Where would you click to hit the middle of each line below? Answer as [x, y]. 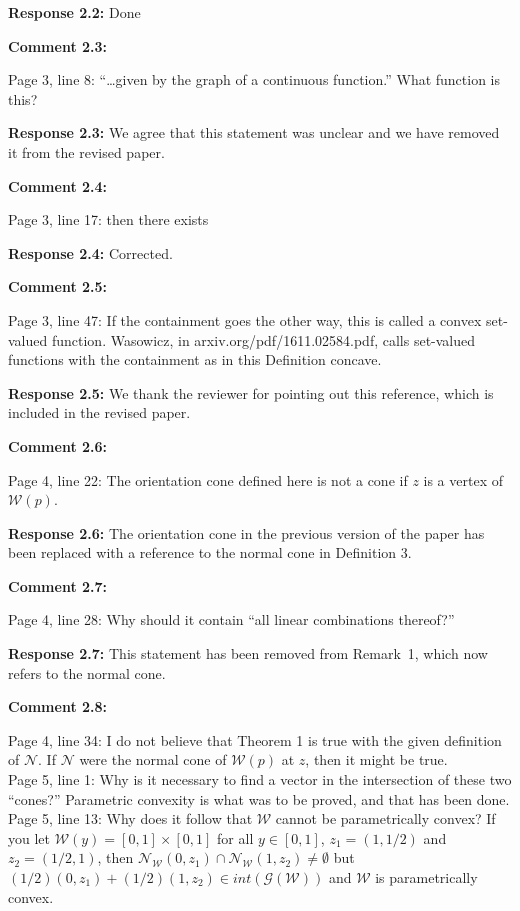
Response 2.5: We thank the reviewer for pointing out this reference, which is [251, 392]
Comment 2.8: [58, 706]
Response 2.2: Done [74, 12]
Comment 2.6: [58, 445]
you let [29, 837]
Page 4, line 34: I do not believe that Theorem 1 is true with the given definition [255, 739]
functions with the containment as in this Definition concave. [195, 359]
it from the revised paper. [86, 151]
